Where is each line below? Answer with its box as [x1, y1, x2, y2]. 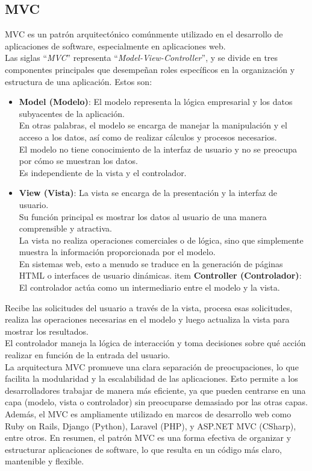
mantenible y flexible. [5, 455, 84, 467]
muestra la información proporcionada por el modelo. [19, 245, 216, 258]
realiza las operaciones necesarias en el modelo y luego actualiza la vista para [5, 313, 290, 326]
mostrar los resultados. [5, 324, 89, 337]
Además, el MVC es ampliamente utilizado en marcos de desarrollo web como [5, 408, 292, 420]
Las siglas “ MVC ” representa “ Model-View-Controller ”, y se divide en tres [5, 51, 278, 64]
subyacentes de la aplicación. [19, 107, 125, 119]
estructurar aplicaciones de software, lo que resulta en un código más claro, [5, 443, 282, 455]
